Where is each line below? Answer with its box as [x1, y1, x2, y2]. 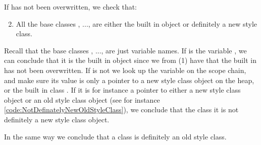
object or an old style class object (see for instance [4, 94, 160, 105]
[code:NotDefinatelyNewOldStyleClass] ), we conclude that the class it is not [4, 104, 239, 115]
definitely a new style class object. [4, 114, 110, 124]
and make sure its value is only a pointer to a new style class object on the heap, [4, 75, 254, 85]
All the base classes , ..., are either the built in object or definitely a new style [16, 18, 257, 29]
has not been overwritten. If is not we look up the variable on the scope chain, [4, 64, 246, 75]
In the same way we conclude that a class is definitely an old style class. [4, 131, 227, 141]
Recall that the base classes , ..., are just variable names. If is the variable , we [4, 45, 247, 55]
